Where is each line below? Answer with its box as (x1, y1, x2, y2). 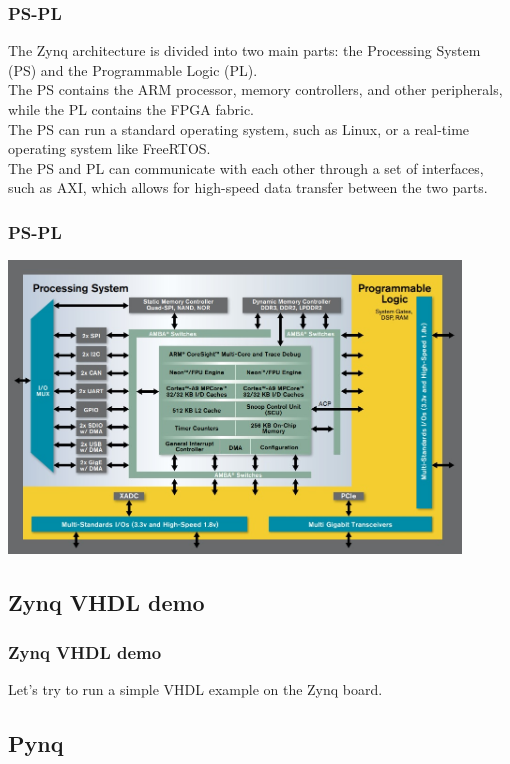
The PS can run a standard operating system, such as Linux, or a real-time (8, 118, 470, 139)
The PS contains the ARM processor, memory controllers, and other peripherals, (8, 79, 503, 100)
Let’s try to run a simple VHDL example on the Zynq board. (8, 678, 383, 699)
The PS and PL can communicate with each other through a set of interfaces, (8, 157, 484, 178)
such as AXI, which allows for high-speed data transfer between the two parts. (8, 177, 488, 198)
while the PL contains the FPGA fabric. (8, 99, 255, 119)
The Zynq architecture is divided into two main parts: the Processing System (8, 40, 481, 61)
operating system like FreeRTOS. (8, 138, 211, 159)
